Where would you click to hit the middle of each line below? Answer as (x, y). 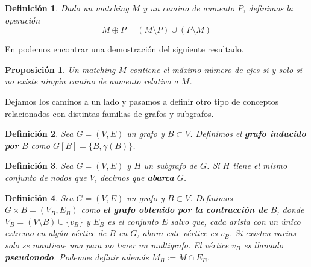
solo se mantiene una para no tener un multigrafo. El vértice (117, 244)
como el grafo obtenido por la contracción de (174, 209)
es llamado (263, 244)
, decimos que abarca (134, 177)
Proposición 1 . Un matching (60, 69)
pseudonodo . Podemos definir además (77, 256)
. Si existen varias (262, 233)
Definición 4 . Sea (39, 197)
